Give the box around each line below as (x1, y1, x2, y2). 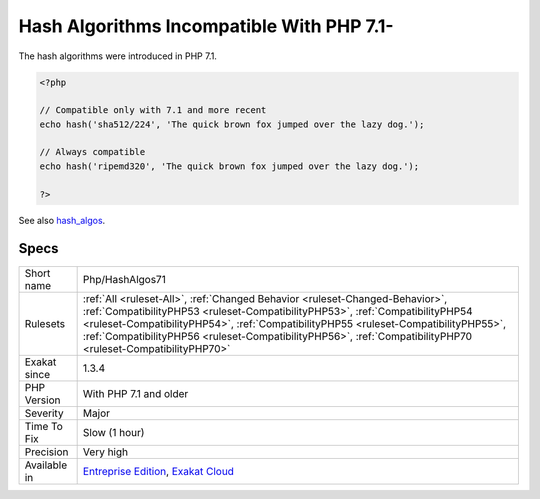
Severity (24, 406, 64, 420)
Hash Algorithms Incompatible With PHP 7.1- (18, 15, 394, 37)
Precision (24, 445, 69, 459)
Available (24, 458, 68, 472)
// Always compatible (39, 146, 146, 158)
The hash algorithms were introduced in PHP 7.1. (18, 50, 217, 62)
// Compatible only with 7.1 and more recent (39, 105, 267, 116)
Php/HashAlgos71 (82, 272, 167, 286)
